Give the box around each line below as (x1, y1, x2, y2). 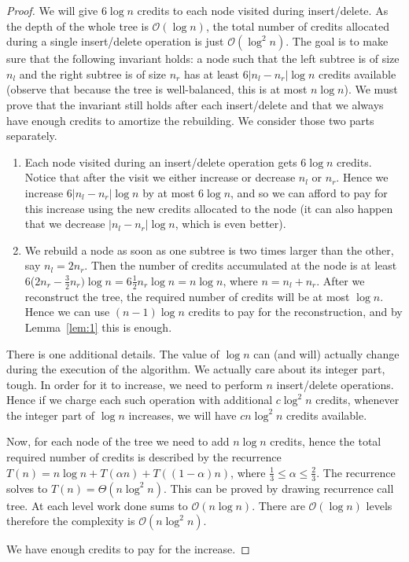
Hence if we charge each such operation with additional (6, 391, 273, 408)
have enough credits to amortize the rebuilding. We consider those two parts (6, 112, 374, 128)
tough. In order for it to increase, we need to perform (6, 376, 263, 392)
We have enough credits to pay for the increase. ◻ (6, 541, 250, 557)
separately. (6, 127, 57, 144)
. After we (316, 272, 365, 288)
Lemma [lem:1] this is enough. (24, 318, 172, 335)
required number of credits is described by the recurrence (6, 449, 282, 465)
